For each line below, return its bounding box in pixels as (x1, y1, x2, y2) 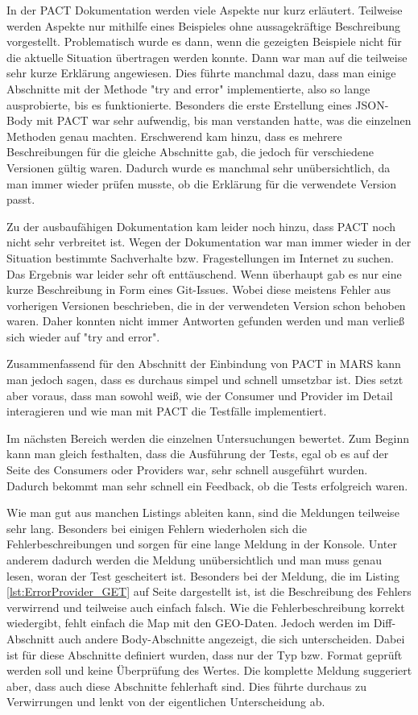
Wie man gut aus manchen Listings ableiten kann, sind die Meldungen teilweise (6, 504, 399, 521)
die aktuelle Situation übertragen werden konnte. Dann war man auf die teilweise (6, 48, 408, 65)
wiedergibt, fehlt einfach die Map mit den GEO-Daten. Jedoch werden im (6, 614, 370, 631)
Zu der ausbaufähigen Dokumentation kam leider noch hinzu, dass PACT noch (6, 217, 395, 234)
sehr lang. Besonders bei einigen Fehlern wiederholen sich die (6, 519, 308, 536)
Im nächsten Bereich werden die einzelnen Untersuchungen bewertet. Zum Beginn (6, 429, 409, 446)
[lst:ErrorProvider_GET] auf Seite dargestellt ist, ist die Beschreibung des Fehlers (6, 583, 412, 600)
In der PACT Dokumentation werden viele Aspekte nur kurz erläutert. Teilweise (6, 2, 403, 18)
